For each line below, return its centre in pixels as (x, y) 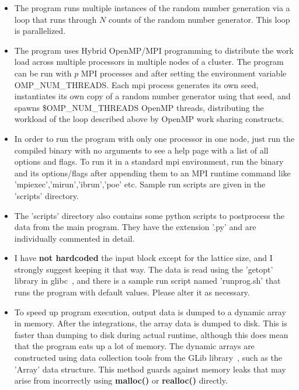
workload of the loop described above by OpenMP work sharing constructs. (149, 119)
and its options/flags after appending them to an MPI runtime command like (152, 173)
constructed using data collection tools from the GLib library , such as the (148, 358)
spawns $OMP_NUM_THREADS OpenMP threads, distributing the (139, 107)
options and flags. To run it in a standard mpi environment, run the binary (149, 161)
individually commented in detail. (74, 238)
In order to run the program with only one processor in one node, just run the (154, 138)
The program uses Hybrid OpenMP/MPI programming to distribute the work (154, 50)
